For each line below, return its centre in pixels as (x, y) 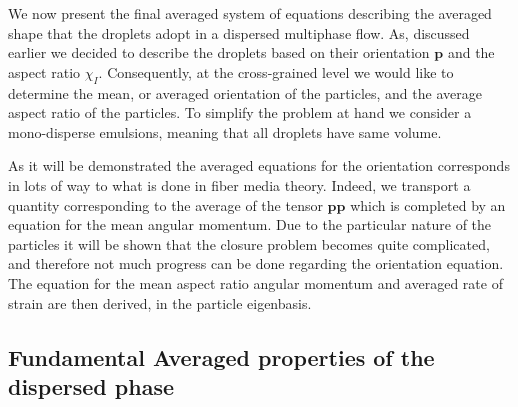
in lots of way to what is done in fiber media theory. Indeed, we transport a (239, 184)
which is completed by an (428, 204)
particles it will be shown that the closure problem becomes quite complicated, (249, 243)
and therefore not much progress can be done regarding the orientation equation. (256, 263)
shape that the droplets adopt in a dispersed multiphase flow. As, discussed (239, 32)
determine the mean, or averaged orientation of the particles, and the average (245, 92)
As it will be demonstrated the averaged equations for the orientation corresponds (259, 165)
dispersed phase (91, 385)
